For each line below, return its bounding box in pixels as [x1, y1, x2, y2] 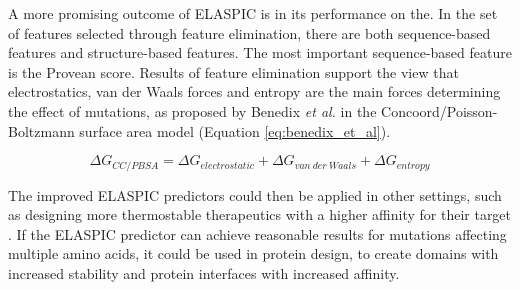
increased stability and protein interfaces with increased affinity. [8, 262, 400, 283]
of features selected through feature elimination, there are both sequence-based [8, 22, 491, 43]
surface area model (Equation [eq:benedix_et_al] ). [79, 120, 391, 141]
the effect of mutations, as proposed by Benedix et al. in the [8, 100, 377, 121]
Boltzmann [8, 120, 75, 141]
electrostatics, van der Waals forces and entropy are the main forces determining [8, 81, 501, 102]
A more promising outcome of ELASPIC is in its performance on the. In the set [8, 3, 498, 23]
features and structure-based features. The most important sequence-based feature [8, 42, 512, 63]
